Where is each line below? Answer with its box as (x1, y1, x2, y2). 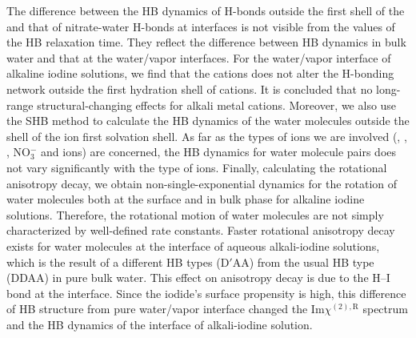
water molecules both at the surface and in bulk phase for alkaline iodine (6, 191, 365, 207)
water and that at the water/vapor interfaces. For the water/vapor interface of (6, 49, 391, 66)
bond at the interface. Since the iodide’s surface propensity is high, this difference (6, 284, 406, 301)
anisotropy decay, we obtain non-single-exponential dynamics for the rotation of (6, 175, 398, 191)
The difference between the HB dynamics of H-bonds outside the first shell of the (6, 2, 405, 18)
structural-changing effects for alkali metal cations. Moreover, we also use (37, 96, 397, 113)
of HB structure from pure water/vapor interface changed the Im (6, 300, 325, 317)
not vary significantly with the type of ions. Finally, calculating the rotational (6, 159, 387, 175)
